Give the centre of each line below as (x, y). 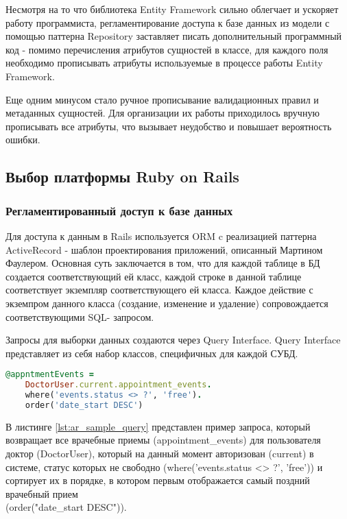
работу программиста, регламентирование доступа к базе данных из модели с (168, 22)
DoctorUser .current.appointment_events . (118, 385)
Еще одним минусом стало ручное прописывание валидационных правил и (162, 99)
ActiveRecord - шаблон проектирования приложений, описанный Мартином (164, 249)
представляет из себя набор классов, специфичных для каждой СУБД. (152, 353)
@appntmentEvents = (50, 375)
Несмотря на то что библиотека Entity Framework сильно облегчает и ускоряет (172, 9)
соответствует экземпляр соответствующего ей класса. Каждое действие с (159, 290)
